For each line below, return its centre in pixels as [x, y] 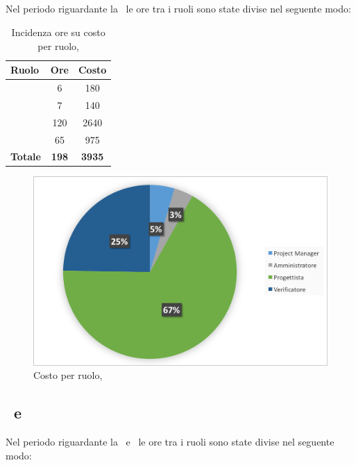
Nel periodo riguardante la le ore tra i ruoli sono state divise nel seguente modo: [178, 9]
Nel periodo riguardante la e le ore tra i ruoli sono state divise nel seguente [170, 441]
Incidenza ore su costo [58, 32]
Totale [26, 157]
